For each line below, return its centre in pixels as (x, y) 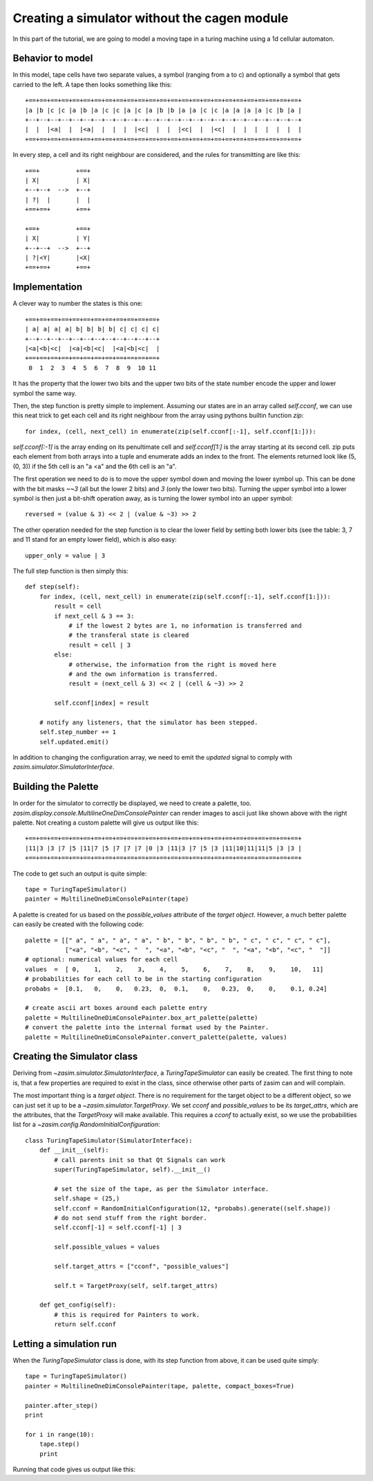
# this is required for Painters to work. (127, 1315)
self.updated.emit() (74, 742)
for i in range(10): (60, 1434)
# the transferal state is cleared (129, 635)
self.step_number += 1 (78, 732)
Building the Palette (56, 787)
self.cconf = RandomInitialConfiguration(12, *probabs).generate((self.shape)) (193, 1208)
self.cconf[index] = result (102, 703)
